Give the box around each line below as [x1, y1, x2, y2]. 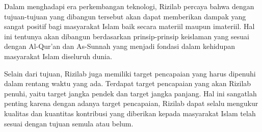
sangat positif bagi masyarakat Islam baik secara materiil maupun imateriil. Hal [4, 21, 255, 32]
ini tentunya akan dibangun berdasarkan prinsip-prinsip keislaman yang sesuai [4, 31, 249, 41]
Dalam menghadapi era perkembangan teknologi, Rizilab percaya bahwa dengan [4, 1, 254, 11]
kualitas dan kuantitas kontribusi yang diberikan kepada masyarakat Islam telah [4, 108, 256, 118]
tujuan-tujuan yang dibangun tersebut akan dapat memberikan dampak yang [4, 11, 246, 21]
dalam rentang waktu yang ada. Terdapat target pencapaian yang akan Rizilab [4, 78, 251, 89]
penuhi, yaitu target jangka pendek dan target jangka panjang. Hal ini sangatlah [4, 88, 257, 98]
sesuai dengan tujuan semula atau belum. [4, 118, 134, 128]
